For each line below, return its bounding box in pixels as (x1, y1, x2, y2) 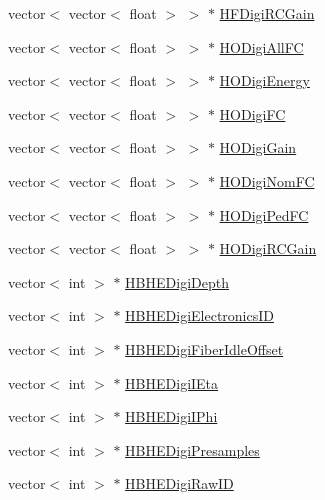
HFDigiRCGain (219, 3, 315, 23)
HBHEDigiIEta (125, 372, 219, 393)
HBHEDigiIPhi (125, 406, 218, 427)
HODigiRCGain (219, 238, 317, 259)
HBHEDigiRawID (125, 473, 234, 494)
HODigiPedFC (219, 204, 309, 225)
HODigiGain (219, 137, 297, 158)
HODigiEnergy (219, 70, 310, 91)
